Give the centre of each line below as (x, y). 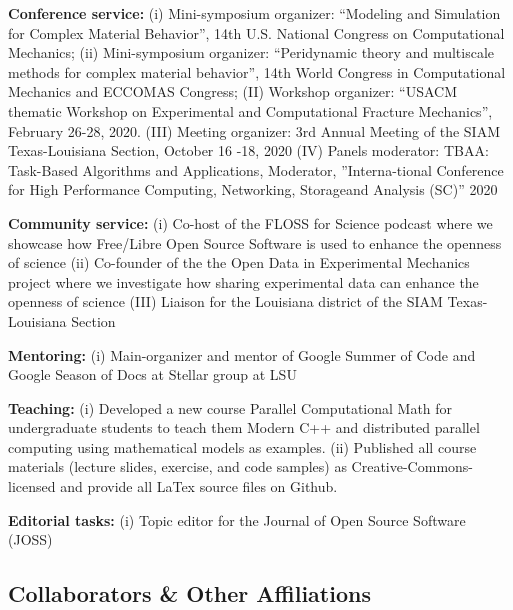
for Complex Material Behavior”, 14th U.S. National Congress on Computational (256, 32)
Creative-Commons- (412, 466)
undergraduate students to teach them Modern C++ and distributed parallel (244, 427)
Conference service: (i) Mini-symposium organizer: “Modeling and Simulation (254, 13)
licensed (32, 486)
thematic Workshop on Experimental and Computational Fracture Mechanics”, (250, 110)
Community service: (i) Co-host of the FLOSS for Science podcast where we (250, 222)
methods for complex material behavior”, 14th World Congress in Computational (257, 71)
